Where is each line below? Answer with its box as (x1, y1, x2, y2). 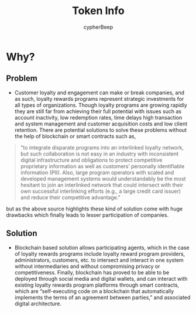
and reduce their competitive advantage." (20, 193, 121, 200)
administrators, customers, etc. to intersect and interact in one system (14, 256, 184, 263)
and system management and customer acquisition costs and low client (14, 120, 188, 127)
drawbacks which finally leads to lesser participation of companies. (6, 211, 169, 218)
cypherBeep (83, 23, 114, 30)
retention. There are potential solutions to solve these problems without (14, 126, 187, 133)
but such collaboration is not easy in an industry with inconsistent (20, 150, 179, 157)
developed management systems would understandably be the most (20, 175, 186, 182)
